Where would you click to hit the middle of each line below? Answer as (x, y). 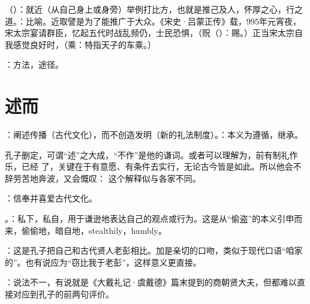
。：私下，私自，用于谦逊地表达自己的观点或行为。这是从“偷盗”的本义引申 (150, 219)
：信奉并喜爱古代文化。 (51, 198)
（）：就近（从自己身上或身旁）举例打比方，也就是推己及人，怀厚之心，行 (150, 9)
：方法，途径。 (34, 64)
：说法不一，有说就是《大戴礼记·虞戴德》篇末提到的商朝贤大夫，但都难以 (151, 282)
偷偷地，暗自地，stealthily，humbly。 (94, 230)
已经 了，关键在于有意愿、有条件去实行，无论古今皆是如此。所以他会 (157, 166)
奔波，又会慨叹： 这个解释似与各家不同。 (119, 178)
